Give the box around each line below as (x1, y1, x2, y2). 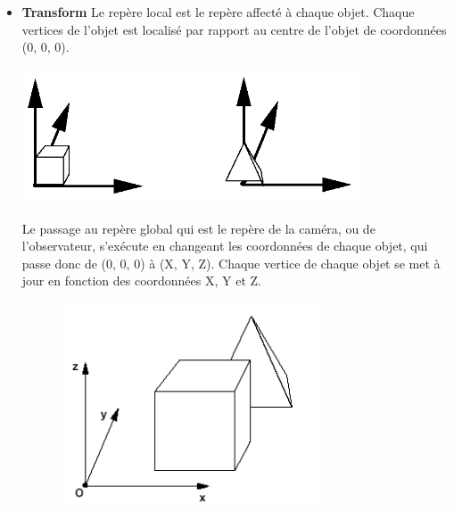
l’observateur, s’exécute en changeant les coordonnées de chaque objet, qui (21, 236, 428, 255)
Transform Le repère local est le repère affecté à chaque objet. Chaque (21, 3, 415, 21)
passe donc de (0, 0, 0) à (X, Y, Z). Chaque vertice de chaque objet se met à (21, 253, 441, 272)
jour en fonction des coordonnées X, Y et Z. (21, 271, 261, 290)
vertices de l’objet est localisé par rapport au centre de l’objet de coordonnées (21, 20, 447, 38)
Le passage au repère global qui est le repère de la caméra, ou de (21, 219, 376, 237)
